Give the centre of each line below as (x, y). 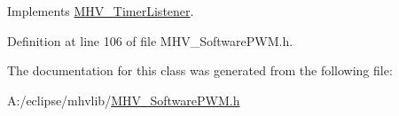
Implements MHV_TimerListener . (101, 11)
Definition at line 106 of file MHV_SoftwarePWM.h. (150, 40)
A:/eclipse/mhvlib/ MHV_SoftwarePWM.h (124, 100)
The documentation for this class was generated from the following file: (200, 70)
